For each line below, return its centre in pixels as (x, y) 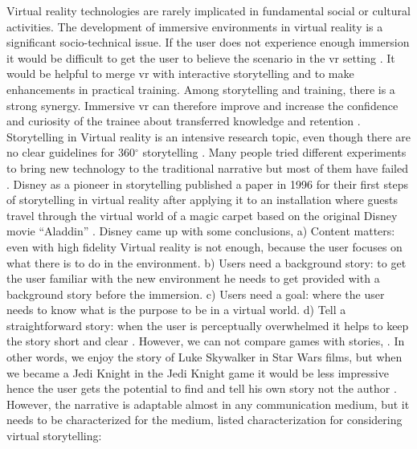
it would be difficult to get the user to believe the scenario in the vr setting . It (201, 57)
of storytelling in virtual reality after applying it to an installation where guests (202, 200)
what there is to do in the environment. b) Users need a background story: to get (206, 262)
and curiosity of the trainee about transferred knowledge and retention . (184, 121)
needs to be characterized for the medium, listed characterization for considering (204, 420)
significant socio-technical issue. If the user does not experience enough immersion (208, 42)
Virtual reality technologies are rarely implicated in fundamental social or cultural (208, 10)
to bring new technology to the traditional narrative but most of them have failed (207, 167)
